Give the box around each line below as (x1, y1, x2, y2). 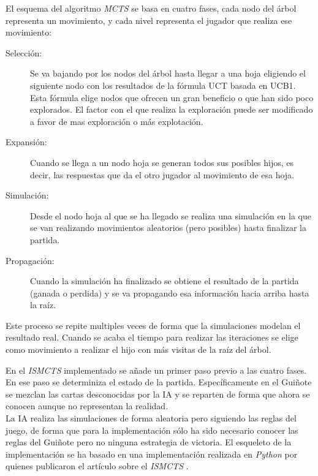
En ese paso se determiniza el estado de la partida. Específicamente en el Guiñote (6, 376, 312, 388)
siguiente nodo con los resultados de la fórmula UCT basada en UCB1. (30, 78, 296, 91)
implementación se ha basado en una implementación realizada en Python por (6, 447, 298, 460)
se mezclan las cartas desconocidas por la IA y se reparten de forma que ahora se (6, 387, 310, 400)
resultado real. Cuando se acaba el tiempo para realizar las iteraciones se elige (6, 331, 298, 344)
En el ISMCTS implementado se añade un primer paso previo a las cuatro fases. (6, 363, 307, 376)
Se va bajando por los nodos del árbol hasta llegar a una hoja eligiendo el (30, 67, 306, 80)
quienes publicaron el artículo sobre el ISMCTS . (6, 459, 189, 472)
